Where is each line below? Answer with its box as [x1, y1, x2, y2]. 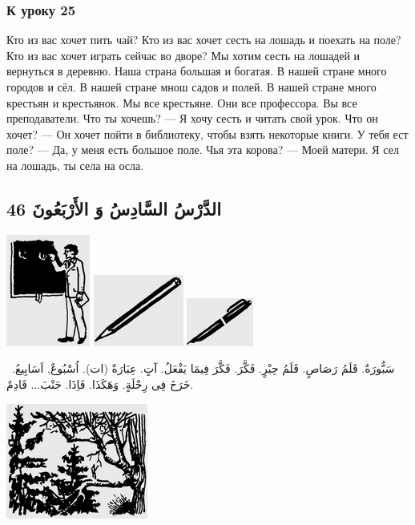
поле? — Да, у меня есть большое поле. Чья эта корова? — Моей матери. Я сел [6, 141, 399, 158]
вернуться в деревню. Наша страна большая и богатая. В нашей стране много [6, 63, 387, 79]
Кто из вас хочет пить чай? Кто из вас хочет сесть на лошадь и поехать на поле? [6, 31, 401, 48]
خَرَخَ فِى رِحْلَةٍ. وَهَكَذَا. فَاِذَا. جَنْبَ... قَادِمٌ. [6, 375, 194, 392]
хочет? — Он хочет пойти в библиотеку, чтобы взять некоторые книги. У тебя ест [6, 125, 409, 142]
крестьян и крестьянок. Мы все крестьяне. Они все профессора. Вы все [6, 94, 357, 111]
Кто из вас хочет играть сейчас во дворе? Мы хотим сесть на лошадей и [6, 46, 361, 63]
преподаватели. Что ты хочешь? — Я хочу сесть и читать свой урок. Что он [6, 110, 378, 127]
